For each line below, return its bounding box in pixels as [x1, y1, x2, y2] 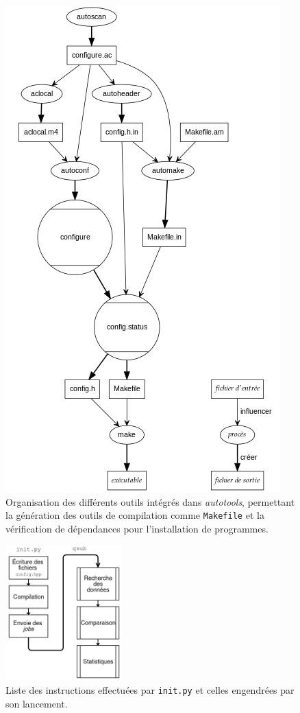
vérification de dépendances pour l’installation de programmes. [5, 521, 268, 535]
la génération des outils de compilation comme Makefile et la [5, 508, 264, 522]
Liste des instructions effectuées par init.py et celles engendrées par [5, 682, 295, 697]
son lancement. [5, 696, 68, 710]
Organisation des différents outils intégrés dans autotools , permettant [5, 494, 295, 509]
